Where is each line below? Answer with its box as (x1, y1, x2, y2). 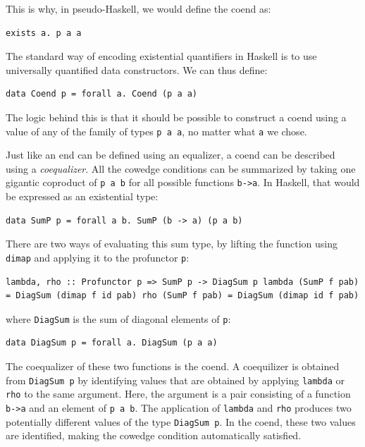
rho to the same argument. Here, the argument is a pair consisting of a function (6, 386, 351, 401)
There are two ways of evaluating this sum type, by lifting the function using (6, 236, 338, 251)
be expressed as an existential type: (6, 189, 159, 204)
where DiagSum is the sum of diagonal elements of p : (6, 311, 231, 326)
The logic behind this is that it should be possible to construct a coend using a (6, 109, 347, 124)
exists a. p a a (6, 27, 82, 38)
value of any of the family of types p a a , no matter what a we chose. (6, 123, 307, 138)
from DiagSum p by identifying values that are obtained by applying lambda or (6, 372, 345, 387)
